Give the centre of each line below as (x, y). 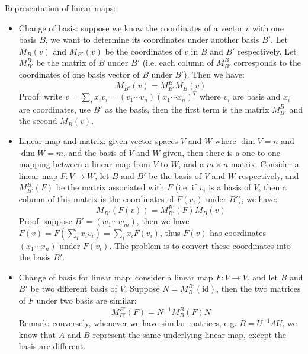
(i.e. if (186, 187)
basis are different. (52, 346)
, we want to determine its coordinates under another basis (152, 39)
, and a (191, 164)
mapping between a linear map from (84, 164)
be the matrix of (66, 63)
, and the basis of (95, 152)
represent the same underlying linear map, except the (189, 334)
